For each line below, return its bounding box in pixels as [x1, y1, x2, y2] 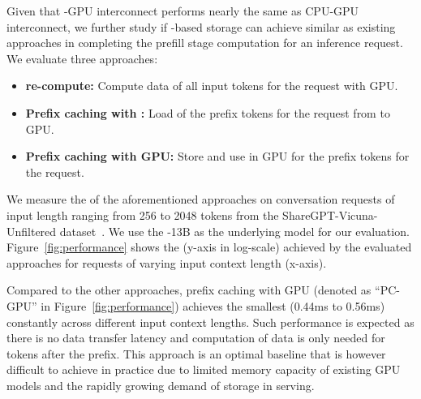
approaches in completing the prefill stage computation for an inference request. [6, 34, 403, 51]
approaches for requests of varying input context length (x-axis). [6, 254, 327, 271]
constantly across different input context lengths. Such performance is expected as [6, 313, 415, 330]
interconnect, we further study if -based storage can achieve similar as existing [6, 18, 396, 35]
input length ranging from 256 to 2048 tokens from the [6, 206, 279, 223]
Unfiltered [6, 222, 57, 239]
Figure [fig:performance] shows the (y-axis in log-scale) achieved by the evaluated [6, 238, 412, 255]
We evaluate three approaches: [6, 49, 158, 66]
